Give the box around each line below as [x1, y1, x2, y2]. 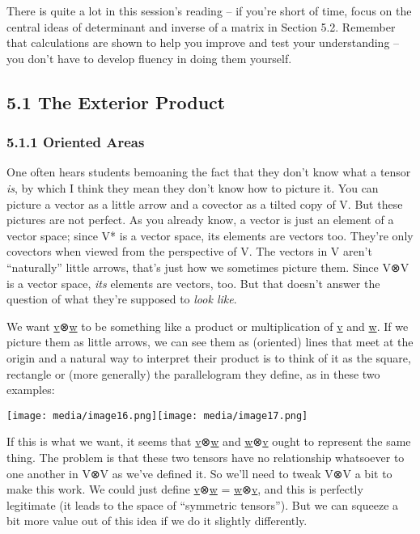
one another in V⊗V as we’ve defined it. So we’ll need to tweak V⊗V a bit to [6, 464, 392, 481]
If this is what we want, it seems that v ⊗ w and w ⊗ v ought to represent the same [6, 433, 411, 450]
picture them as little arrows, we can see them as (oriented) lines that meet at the [6, 333, 414, 350]
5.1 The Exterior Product [6, 89, 226, 114]
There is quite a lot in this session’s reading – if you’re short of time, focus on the [6, 2, 412, 19]
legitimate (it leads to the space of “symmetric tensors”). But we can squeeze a [6, 496, 399, 513]
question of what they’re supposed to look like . [6, 290, 237, 307]
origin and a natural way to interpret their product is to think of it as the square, [6, 349, 411, 366]
